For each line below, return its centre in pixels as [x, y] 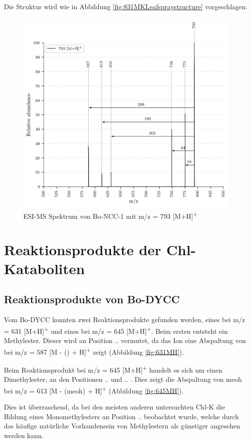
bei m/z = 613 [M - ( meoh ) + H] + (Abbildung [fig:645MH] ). [94, 390]
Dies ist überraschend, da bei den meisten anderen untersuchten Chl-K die [115, 407]
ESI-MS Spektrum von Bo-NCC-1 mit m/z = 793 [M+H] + [110, 215]
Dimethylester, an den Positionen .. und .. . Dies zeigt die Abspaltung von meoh [123, 379]
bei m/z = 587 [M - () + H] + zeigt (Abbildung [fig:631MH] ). [94, 351]
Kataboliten [44, 268]
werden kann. [24, 435]
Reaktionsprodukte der [83, 249]
